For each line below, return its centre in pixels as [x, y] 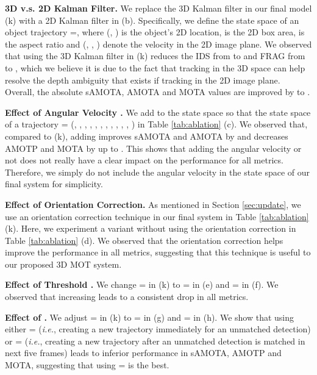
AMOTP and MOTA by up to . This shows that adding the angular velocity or [153, 148]
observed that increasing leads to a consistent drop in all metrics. [127, 297]
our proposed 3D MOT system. [63, 264]
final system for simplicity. [54, 184]
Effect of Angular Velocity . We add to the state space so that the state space [158, 112]
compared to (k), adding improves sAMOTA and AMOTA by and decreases [147, 136]
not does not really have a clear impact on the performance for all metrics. [144, 160]
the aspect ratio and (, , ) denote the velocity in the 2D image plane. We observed [158, 44]
